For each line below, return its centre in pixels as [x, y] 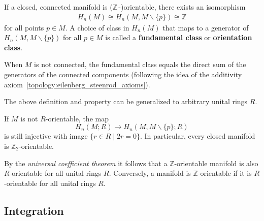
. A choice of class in [97, 27]
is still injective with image [46, 136]
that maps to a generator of [206, 27]
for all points [24, 27]
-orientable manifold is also [216, 163]
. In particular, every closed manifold [198, 136]
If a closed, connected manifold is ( [58, 7]
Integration [34, 210]
